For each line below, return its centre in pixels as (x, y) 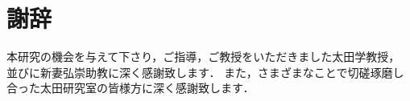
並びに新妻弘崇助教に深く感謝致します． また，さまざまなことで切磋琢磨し (205, 72)
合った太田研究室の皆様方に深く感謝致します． (130, 88)
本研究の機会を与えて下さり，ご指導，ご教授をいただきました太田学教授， (203, 57)
